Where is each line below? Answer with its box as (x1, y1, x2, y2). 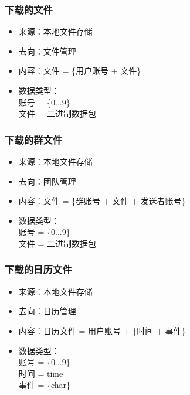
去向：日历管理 (18, 305, 76, 317)
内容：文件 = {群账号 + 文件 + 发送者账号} (18, 195, 186, 207)
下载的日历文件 (5, 262, 72, 277)
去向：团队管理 (18, 175, 76, 187)
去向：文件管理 (18, 45, 76, 57)
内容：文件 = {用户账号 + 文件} (18, 64, 141, 77)
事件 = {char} (18, 379, 71, 391)
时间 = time (18, 367, 63, 379)
